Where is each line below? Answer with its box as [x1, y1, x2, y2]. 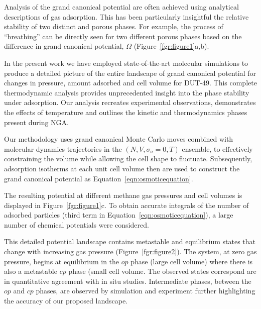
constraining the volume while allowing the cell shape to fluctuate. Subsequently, [4, 153, 252, 164]
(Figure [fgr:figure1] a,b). [134, 41, 209, 51]
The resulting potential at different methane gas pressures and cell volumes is [4, 190, 242, 200]
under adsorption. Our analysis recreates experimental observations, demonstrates [4, 97, 256, 108]
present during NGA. [4, 117, 69, 127]
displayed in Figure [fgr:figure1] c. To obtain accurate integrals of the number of [4, 199, 249, 210]
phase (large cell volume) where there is [130, 256, 253, 266]
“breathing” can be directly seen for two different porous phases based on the [4, 31, 242, 41]
